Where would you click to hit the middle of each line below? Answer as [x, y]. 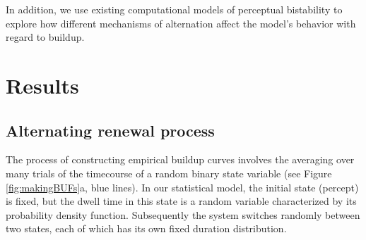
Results [42, 85]
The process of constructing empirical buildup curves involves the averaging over [180, 159]
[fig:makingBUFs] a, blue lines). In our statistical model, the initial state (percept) [182, 187]
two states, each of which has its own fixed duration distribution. [146, 228]
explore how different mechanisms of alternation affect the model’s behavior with [181, 23]
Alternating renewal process [110, 130]
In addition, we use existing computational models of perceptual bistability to [174, 9]
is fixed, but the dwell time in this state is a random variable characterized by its [181, 201]
